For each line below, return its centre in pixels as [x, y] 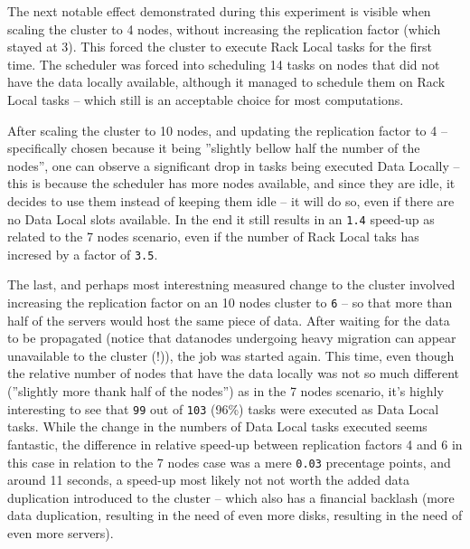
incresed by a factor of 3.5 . [83, 254]
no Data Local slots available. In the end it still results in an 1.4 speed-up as [221, 218]
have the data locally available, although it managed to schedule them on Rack [226, 82]
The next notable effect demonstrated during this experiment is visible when [219, 11]
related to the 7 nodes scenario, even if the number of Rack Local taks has [213, 237]
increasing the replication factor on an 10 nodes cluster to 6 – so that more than [230, 303]
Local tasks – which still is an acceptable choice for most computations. [206, 99]
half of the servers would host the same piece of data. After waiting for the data [229, 320]
